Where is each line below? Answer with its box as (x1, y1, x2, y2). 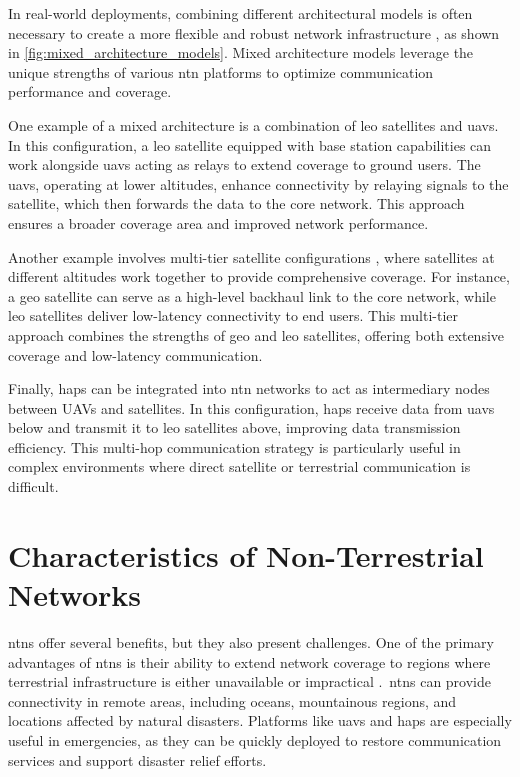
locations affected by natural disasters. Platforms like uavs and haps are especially (8, 710, 512, 731)
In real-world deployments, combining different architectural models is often (8, 3, 473, 23)
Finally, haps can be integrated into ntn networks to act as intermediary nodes (8, 378, 490, 399)
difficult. (8, 476, 59, 497)
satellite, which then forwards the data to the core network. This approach (8, 193, 465, 214)
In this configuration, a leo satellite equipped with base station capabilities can (8, 134, 492, 155)
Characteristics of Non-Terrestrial (8, 534, 484, 575)
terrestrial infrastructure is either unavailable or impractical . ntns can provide (8, 671, 491, 692)
